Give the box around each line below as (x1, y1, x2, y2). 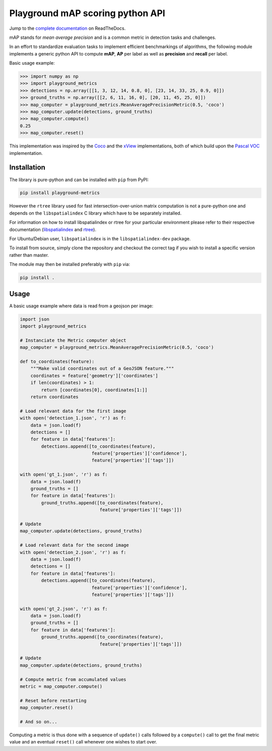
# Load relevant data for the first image (20, 408, 126, 414)
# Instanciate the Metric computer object (20, 337, 126, 343)
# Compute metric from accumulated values (20, 676, 126, 682)
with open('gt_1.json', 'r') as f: (20, 472, 108, 477)
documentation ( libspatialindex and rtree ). (9, 226, 97, 232)
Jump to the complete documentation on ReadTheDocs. (9, 25, 126, 31)
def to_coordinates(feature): (20, 359, 95, 364)
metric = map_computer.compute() (20, 683, 103, 689)
